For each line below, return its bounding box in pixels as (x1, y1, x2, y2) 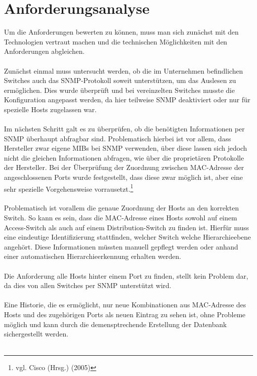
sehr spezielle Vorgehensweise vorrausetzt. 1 (4, 182, 133, 194)
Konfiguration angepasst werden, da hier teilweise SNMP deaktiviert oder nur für (4, 94, 251, 105)
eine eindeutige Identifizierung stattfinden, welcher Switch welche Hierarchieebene (4, 232, 251, 242)
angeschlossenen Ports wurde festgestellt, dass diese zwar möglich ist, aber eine (4, 172, 243, 182)
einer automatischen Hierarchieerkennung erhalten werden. (4, 251, 181, 261)
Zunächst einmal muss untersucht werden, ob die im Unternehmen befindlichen (4, 65, 243, 76)
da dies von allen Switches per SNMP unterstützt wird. (4, 280, 171, 291)
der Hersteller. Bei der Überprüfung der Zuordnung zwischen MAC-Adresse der (4, 162, 244, 172)
